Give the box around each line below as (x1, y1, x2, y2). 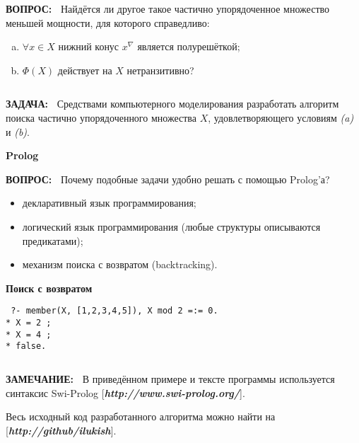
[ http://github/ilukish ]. (6, 422, 117, 437)
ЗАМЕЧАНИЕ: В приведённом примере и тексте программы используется (6, 371, 335, 386)
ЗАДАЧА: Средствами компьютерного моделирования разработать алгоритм (6, 96, 339, 111)
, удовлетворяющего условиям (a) (208, 110, 354, 125)
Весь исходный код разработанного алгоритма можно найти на (6, 409, 276, 424)
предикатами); (22, 233, 83, 248)
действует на (57, 62, 112, 77)
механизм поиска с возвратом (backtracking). (22, 257, 218, 272)
